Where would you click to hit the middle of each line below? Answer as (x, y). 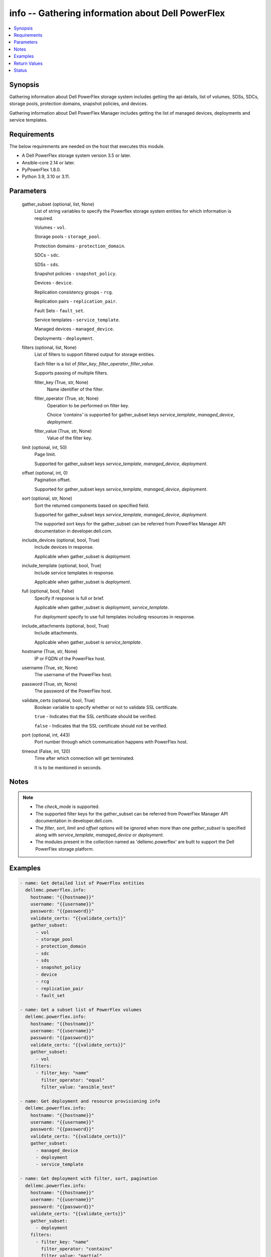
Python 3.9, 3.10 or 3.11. (46, 176)
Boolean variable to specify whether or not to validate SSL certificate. (106, 707)
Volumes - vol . (50, 228)
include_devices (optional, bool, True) (61, 540)
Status (20, 70)
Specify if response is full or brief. (70, 598)
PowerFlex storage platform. (65, 849)
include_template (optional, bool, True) (62, 566)
